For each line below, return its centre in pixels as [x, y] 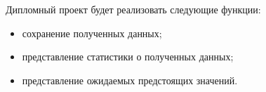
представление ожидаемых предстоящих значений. [130, 80]
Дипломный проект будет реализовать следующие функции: [133, 9]
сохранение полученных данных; [92, 33]
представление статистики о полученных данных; [128, 57]
